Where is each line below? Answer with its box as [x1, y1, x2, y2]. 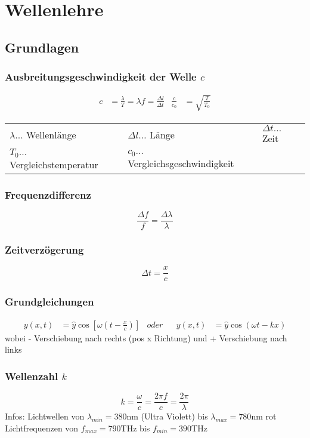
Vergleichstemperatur [10, 157, 98, 171]
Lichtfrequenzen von [5, 421, 79, 434]
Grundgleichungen [5, 294, 94, 309]
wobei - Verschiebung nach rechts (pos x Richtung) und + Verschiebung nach [5, 331, 287, 344]
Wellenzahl [5, 368, 58, 383]
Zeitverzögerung [5, 242, 84, 257]
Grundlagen [5, 38, 79, 56]
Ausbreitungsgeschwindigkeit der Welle [5, 69, 197, 84]
